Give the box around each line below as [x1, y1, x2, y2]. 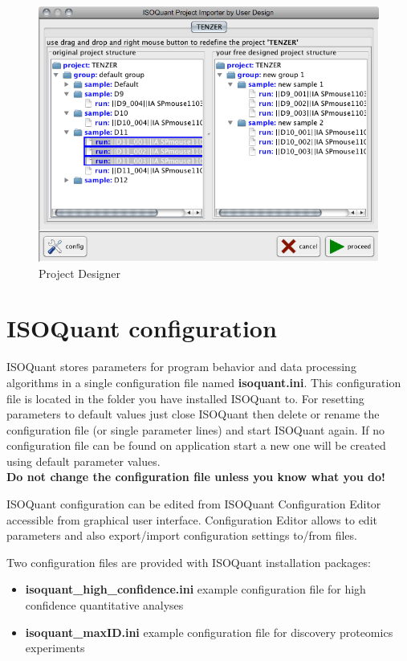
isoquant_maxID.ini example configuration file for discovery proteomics [25, 623, 393, 640]
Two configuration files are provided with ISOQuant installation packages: [6, 553, 371, 570]
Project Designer [39, 264, 121, 281]
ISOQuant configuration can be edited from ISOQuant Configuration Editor [6, 496, 381, 512]
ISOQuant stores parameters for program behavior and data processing [6, 358, 356, 375]
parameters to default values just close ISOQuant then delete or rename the [6, 406, 380, 422]
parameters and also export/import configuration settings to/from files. [6, 527, 357, 544]
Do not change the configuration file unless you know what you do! [6, 468, 385, 485]
